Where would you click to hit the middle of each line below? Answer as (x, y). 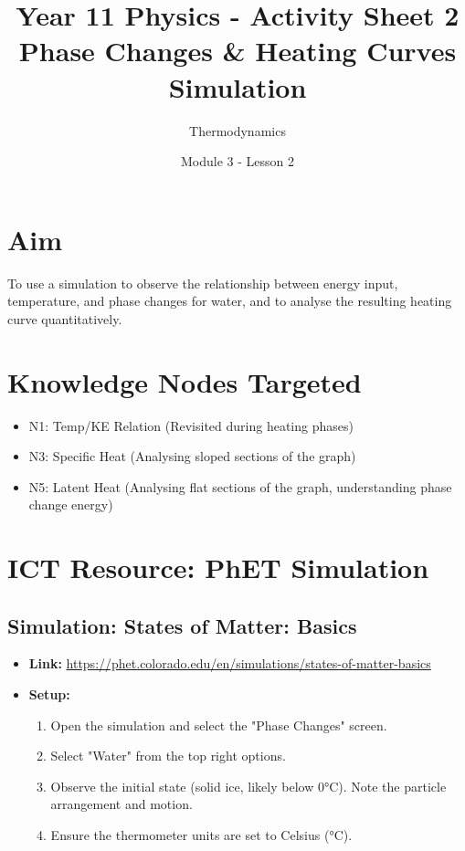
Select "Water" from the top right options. (168, 756)
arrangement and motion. (122, 804)
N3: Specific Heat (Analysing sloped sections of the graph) (192, 456)
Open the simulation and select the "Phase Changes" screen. (219, 725)
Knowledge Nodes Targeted (185, 381)
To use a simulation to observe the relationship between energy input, (203, 283)
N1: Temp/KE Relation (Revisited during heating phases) (191, 425)
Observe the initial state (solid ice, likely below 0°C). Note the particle (248, 786)
